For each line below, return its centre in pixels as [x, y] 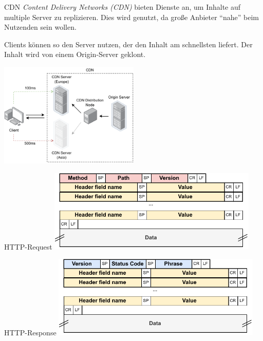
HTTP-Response [30, 332]
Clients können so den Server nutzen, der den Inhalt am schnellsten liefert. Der [128, 44]
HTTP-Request [28, 246]
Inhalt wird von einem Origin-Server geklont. [75, 54]
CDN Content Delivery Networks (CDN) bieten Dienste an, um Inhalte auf [123, 7]
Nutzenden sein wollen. [40, 27]
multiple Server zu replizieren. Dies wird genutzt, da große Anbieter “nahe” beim [131, 17]
